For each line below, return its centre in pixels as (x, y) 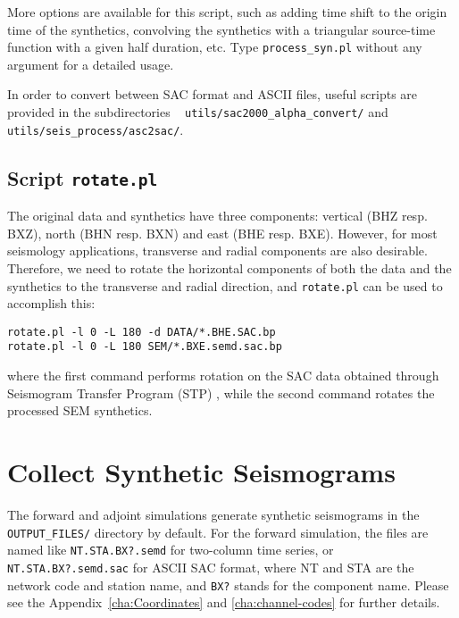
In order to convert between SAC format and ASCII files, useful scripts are (213, 94)
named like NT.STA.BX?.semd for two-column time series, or (171, 550)
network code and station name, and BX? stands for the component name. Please (228, 585)
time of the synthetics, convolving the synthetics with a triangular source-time (221, 29)
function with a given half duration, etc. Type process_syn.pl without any (215, 47)
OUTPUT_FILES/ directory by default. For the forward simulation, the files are (218, 532)
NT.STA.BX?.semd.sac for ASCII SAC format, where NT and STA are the (211, 567)
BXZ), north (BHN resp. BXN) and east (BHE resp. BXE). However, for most (222, 233)
